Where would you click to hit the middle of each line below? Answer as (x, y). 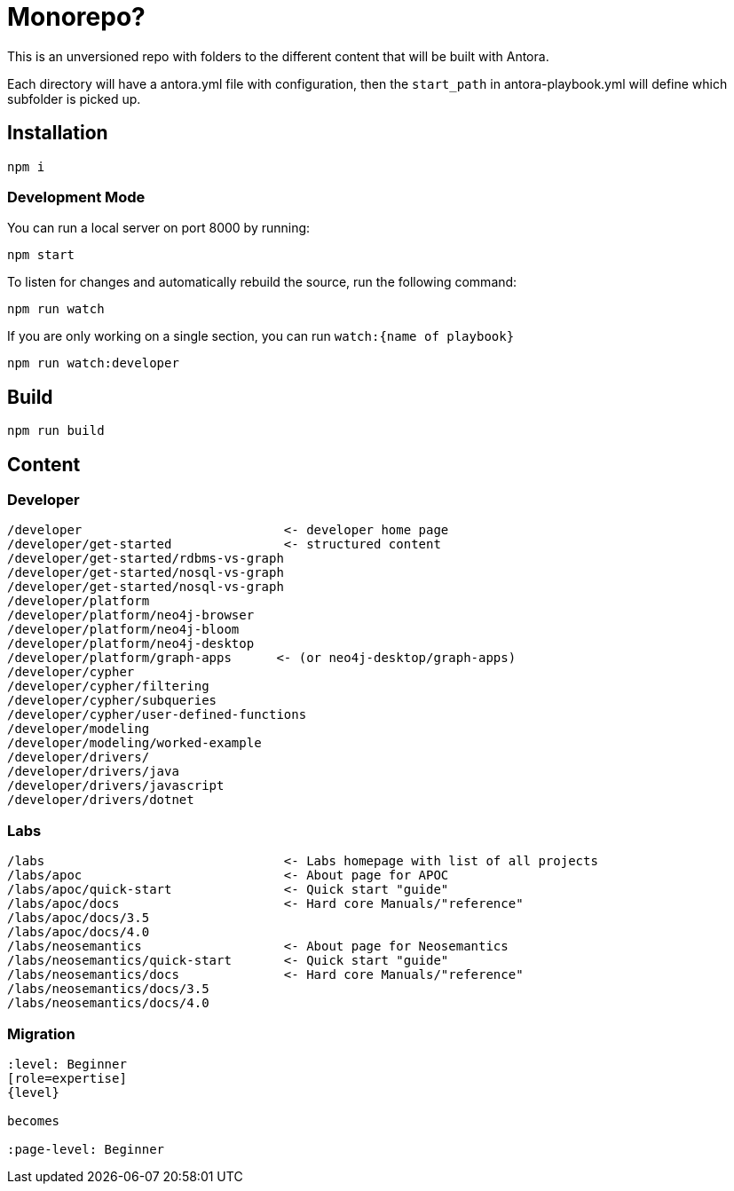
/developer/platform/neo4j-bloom (123, 630)
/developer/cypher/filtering (108, 686)
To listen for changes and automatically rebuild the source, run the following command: (262, 282)
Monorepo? (76, 17)
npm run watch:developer (93, 363)
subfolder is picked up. (74, 99)
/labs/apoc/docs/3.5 (79, 918)
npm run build (56, 431)
